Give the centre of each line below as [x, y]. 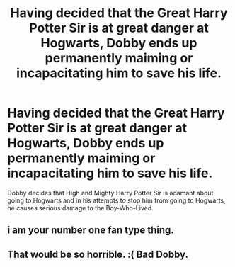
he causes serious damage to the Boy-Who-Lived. [80, 208]
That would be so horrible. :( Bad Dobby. [98, 254]
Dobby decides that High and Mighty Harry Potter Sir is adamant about [110, 193]
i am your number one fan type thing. [91, 231]
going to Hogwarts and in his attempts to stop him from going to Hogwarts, [116, 200]
